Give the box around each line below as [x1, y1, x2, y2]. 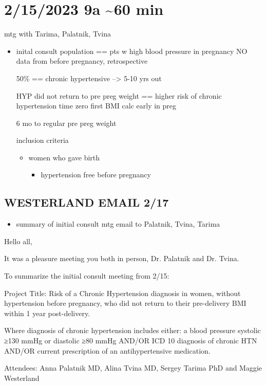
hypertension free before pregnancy [41, 169, 151, 180]
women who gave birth [28, 152, 100, 162]
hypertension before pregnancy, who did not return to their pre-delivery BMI [4, 298, 246, 308]
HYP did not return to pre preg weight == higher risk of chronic [16, 90, 222, 101]
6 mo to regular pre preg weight [16, 117, 117, 128]
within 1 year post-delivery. [4, 307, 90, 318]
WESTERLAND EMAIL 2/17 [4, 194, 169, 210]
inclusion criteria [16, 135, 69, 145]
